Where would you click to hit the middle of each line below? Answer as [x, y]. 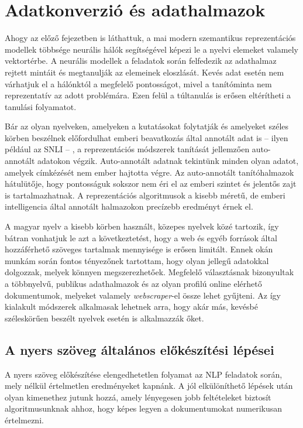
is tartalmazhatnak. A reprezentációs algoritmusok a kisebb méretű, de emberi [145, 195]
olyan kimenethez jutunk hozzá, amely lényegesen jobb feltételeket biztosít [138, 397]
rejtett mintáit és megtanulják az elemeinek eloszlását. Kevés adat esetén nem [144, 72]
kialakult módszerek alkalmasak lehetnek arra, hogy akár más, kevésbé [131, 307]
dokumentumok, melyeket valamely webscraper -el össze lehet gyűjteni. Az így [143, 295]
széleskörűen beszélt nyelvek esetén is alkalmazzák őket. [104, 318]
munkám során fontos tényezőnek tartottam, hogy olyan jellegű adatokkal [137, 260]
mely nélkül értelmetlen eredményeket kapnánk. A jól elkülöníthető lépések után [149, 386]
